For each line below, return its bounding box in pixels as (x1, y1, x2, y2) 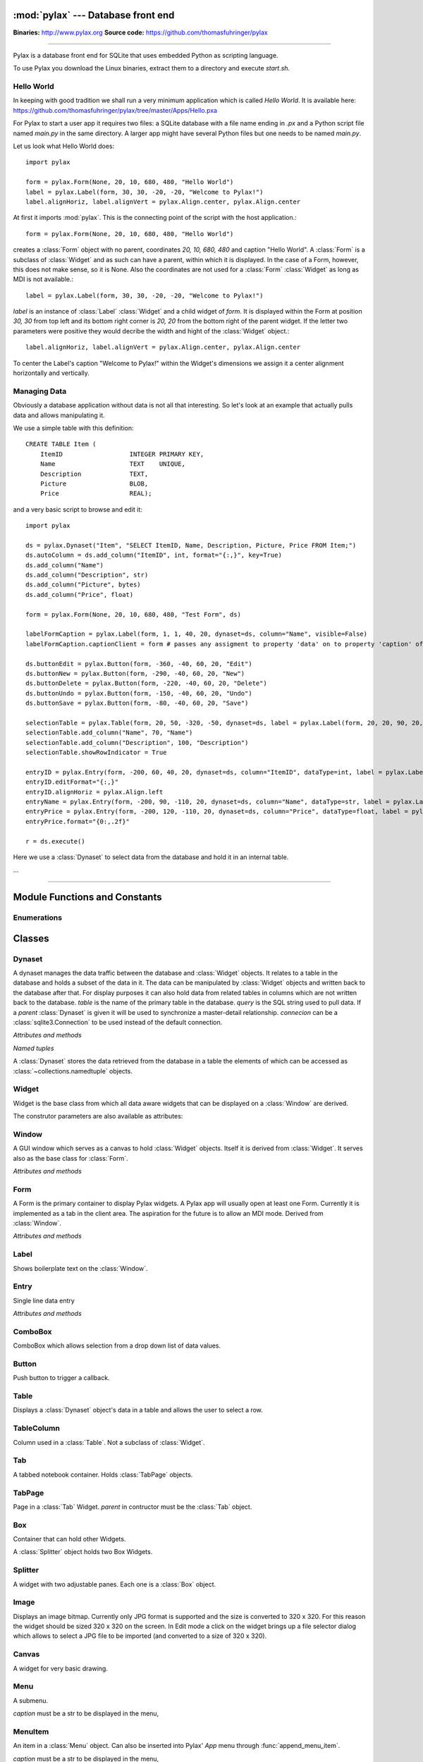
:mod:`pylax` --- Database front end (13, 9, 175, 21)
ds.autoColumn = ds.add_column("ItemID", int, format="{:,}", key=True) (25, 551, 282, 560)
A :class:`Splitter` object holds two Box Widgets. (13, 1548, 153, 1556)
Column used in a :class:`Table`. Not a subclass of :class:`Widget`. (13, 1438, 205, 1446)
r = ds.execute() (25, 837, 85, 845)
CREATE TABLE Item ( (25, 440, 97, 448)
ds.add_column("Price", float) (25, 591, 134, 598)
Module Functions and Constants (13, 892, 162, 904)
